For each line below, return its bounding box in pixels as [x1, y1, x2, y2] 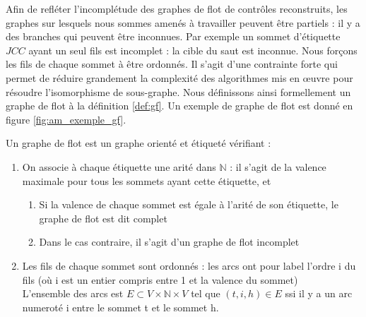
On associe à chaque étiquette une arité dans [22, 159, 216, 174]
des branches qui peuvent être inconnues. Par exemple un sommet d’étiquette [6, 29, 341, 44]
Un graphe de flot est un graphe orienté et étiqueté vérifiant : [6, 136, 271, 150]
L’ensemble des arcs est [22, 286, 124, 301]
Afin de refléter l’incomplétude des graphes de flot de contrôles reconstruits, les [6, 1, 348, 16]
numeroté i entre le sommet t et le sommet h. [22, 299, 219, 314]
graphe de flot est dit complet [39, 210, 167, 225]
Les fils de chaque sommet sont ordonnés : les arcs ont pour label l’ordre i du [22, 258, 356, 273]
